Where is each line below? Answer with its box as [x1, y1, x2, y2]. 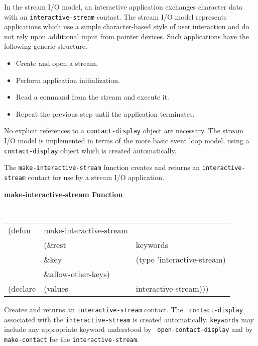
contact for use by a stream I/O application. [28, 171, 164, 182]
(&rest [44, 238, 66, 250]
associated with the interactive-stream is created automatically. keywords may [4, 314, 254, 324]
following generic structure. [4, 41, 87, 51]
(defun [8, 224, 31, 236]
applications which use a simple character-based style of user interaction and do [4, 21, 249, 32]
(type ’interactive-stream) [136, 253, 226, 265]
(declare [8, 282, 36, 294]
